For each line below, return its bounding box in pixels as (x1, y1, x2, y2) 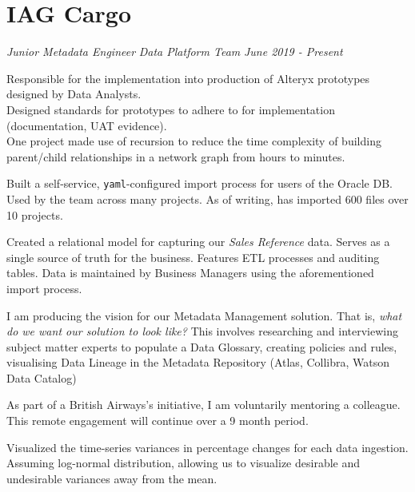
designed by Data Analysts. (6, 85, 142, 102)
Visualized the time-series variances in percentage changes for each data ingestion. (6, 438, 409, 455)
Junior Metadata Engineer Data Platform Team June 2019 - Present (6, 43, 343, 60)
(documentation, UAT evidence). (6, 117, 167, 133)
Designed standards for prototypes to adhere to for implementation (6, 101, 335, 117)
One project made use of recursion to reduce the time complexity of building (6, 133, 381, 149)
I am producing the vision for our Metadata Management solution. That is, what (6, 307, 402, 323)
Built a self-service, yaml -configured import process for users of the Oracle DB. (6, 175, 393, 192)
